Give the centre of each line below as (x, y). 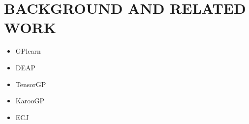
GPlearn (28, 51)
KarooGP (30, 101)
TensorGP (31, 84)
